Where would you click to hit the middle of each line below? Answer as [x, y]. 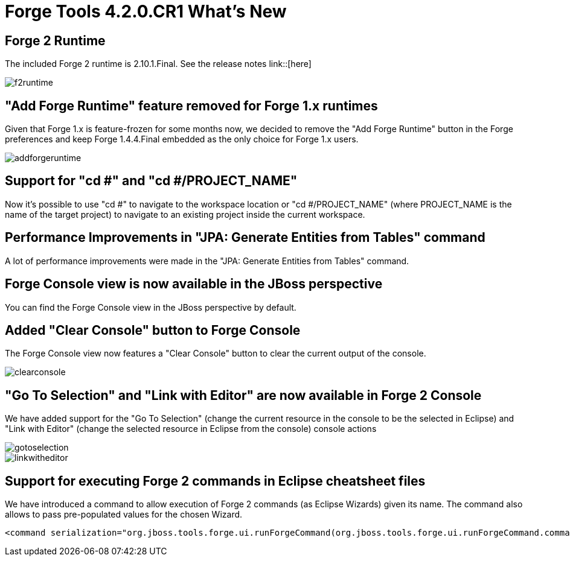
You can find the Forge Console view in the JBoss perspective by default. [151, 307]
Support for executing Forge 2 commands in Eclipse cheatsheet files [215, 481]
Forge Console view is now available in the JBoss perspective [194, 284]
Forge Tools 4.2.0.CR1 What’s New [146, 11]
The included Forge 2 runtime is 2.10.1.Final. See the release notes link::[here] [158, 64]
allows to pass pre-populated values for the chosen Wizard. [124, 515]
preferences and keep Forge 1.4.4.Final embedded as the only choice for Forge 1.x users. [182, 139]
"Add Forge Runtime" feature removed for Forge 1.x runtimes [191, 106]
